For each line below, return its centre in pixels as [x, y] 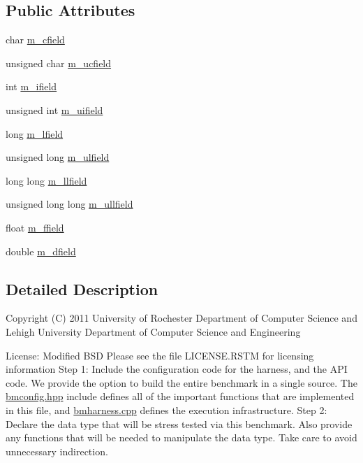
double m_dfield [41, 251]
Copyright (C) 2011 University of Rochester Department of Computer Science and [181, 318]
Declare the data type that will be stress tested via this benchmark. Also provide [179, 423]
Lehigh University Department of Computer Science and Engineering [153, 331]
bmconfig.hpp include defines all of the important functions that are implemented [180, 396]
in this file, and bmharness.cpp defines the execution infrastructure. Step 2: [166, 409]
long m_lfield [35, 133]
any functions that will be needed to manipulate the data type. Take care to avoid [181, 437]
